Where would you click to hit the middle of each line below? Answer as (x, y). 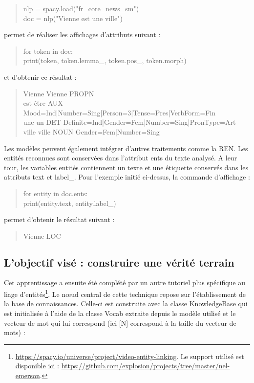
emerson (28, 375)
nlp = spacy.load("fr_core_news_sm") (81, 8)
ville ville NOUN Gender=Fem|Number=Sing (91, 131)
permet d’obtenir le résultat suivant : (59, 219)
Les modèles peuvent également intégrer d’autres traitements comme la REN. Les (126, 148)
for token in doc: (48, 51)
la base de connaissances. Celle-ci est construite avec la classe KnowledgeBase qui (126, 304)
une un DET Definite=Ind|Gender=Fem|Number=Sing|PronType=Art (129, 122)
